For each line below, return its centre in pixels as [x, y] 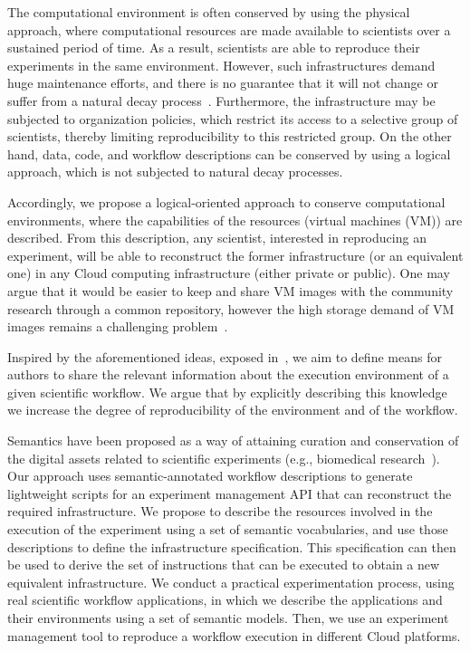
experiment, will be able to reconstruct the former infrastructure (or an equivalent [235, 255]
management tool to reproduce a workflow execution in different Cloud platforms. [234, 635]
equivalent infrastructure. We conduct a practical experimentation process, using [231, 582]
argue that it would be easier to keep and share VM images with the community [230, 290]
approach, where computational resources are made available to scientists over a [229, 29]
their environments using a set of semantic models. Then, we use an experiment [228, 617]
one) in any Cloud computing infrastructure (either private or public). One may [229, 273]
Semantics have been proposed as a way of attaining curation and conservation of [233, 440]
